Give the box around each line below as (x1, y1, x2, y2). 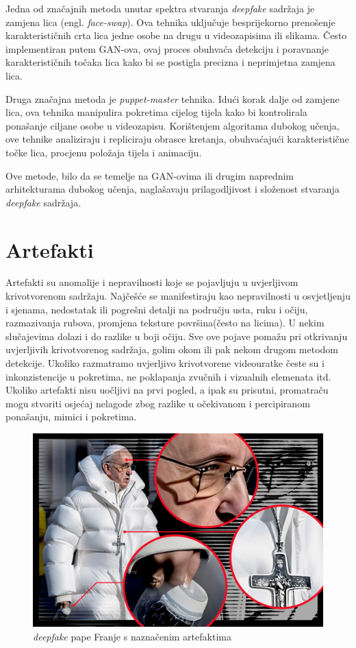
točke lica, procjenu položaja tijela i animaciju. (5, 145, 202, 159)
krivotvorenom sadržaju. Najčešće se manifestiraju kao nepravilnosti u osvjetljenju (5, 289, 351, 303)
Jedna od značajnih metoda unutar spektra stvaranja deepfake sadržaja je (5, 1, 315, 15)
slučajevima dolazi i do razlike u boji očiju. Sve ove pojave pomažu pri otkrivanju (5, 328, 348, 343)
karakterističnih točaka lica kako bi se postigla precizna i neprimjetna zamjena (5, 55, 335, 69)
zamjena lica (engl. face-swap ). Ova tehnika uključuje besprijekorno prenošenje (5, 14, 335, 29)
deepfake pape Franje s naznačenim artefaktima (33, 629, 231, 643)
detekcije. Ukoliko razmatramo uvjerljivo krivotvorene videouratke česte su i (5, 356, 325, 370)
